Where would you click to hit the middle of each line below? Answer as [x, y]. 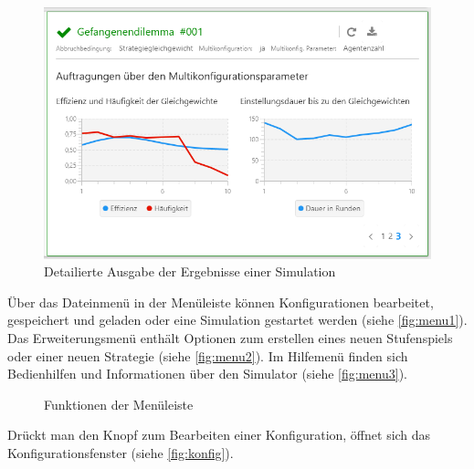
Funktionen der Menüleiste [119, 404]
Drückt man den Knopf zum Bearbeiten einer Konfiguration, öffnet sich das [219, 435]
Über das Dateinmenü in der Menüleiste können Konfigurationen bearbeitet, [221, 302]
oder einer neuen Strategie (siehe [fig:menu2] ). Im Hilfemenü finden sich [208, 355]
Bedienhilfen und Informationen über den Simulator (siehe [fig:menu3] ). [207, 374]
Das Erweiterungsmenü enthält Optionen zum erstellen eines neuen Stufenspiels [230, 338]
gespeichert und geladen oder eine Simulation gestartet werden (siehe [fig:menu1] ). [237, 320]
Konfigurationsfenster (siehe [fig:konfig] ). [121, 453]
